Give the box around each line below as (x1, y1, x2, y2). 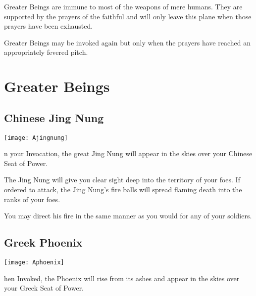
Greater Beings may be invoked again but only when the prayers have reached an (4, 37, 251, 47)
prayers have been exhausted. (4, 21, 93, 31)
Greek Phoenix (4, 235, 83, 250)
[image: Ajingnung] (4, 134, 68, 141)
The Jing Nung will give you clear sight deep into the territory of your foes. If (4, 174, 240, 185)
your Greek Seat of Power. (4, 283, 84, 293)
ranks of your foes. (4, 194, 60, 204)
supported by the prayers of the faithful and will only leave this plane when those (4, 11, 252, 21)
